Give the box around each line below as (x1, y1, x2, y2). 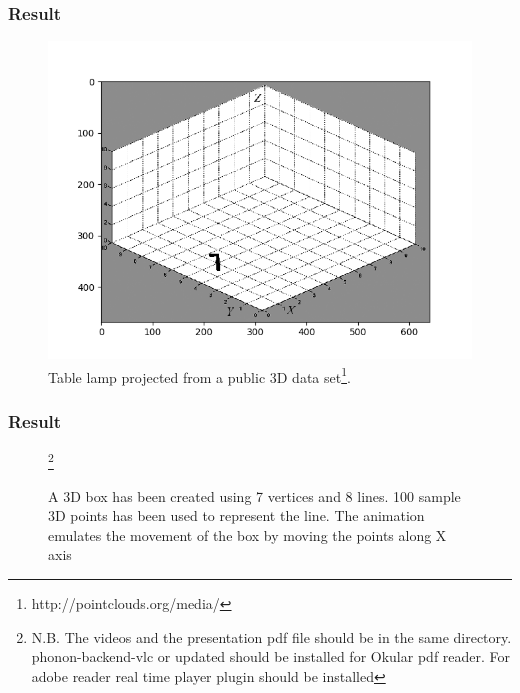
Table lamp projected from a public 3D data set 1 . (48, 363, 351, 387)
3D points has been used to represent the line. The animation (48, 505, 425, 526)
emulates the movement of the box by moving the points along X (48, 524, 447, 545)
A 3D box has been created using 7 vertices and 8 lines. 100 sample (48, 485, 461, 506)
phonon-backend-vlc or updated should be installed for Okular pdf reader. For (31, 646, 511, 667)
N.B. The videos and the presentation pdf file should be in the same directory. (31, 626, 512, 647)
